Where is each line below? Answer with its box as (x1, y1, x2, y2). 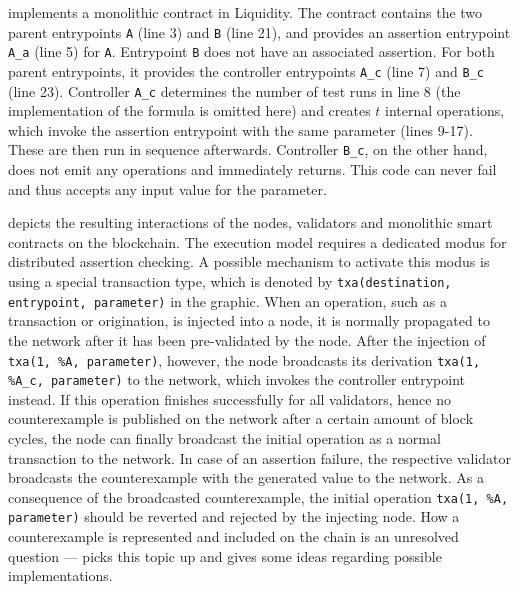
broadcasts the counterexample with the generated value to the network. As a (8, 467, 484, 488)
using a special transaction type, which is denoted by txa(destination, (8, 271, 452, 292)
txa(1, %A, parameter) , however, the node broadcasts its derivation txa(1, (8, 349, 481, 370)
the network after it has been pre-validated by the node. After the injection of (8, 329, 486, 350)
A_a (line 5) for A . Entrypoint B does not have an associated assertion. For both (8, 41, 495, 62)
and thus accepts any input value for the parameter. (8, 178, 327, 199)
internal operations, (385, 100, 505, 121)
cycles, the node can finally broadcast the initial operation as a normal (8, 428, 441, 449)
